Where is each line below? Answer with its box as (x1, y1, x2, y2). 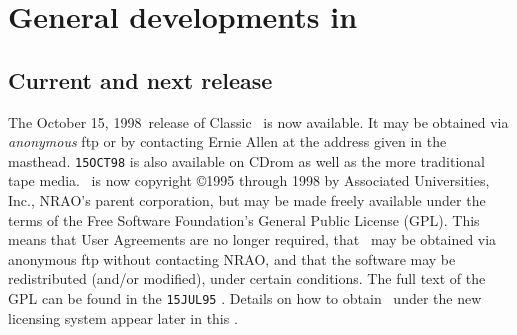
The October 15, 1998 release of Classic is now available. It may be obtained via (8, 111, 509, 132)
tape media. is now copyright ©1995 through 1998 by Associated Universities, (8, 170, 490, 191)
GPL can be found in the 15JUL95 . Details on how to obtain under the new (8, 287, 482, 308)
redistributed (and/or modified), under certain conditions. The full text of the (8, 268, 486, 289)
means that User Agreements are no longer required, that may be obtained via (8, 229, 497, 250)
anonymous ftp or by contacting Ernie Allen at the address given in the (8, 131, 447, 152)
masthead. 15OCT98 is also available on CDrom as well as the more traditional (8, 150, 486, 171)
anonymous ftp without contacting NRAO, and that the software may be (8, 248, 456, 269)
